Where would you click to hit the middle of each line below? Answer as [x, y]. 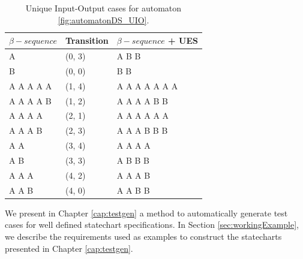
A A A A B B [142, 100]
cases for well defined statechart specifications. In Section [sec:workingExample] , [152, 225]
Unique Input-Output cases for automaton [103, 8]
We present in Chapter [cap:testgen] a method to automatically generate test [146, 213]
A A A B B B [142, 130]
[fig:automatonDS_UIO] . [103, 19]
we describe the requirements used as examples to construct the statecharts [143, 236]
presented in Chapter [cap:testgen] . [69, 248]
